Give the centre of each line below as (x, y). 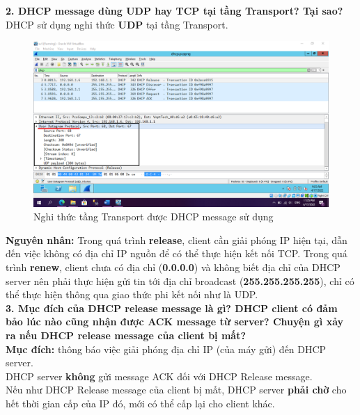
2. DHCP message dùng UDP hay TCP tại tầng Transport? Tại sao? (174, 10)
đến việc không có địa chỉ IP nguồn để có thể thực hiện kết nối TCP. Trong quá (177, 253)
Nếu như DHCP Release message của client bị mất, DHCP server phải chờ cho (176, 390)
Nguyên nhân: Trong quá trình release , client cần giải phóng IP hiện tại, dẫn (177, 239)
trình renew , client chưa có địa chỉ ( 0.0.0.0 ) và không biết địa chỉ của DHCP (173, 267)
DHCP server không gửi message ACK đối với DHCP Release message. (159, 376)
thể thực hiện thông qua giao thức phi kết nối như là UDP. (132, 294)
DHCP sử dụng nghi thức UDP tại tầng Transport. (117, 24)
